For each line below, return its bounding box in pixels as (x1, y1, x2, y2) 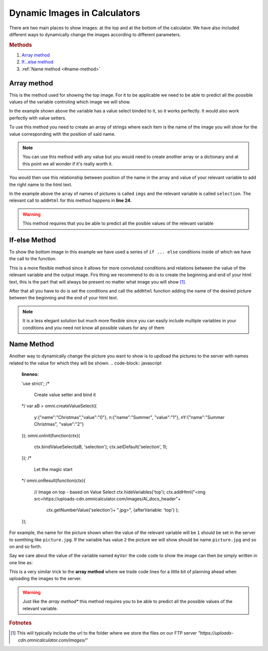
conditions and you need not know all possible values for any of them (22, 325, 165, 331)
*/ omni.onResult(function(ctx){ (21, 477, 86, 483)
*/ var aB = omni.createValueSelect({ (21, 403, 97, 409)
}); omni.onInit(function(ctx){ (21, 432, 80, 438)
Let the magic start (34, 466, 73, 472)
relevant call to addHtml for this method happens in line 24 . (9, 197, 132, 203)
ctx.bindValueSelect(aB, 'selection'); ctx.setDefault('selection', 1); (34, 444, 168, 450)
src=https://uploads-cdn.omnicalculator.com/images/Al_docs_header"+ (34, 496, 181, 502)
